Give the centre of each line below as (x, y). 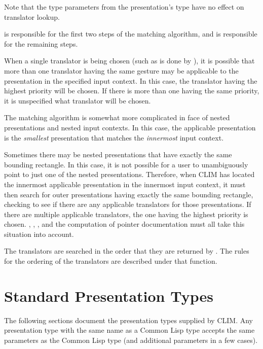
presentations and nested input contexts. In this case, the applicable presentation (130, 127)
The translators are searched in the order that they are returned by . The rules (127, 251)
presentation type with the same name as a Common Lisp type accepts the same (129, 330)
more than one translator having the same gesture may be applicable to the (121, 70)
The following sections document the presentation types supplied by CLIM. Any (129, 320)
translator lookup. (32, 16)
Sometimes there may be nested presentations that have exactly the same (118, 154)
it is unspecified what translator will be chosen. (78, 100)
